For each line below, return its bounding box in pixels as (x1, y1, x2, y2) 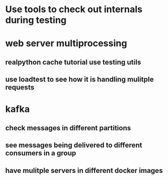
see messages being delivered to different (5, 141, 142, 149)
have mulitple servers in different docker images (5, 166, 163, 175)
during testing (5, 14, 67, 26)
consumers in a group (5, 149, 77, 158)
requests (5, 83, 35, 92)
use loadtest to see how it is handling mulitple (5, 75, 154, 84)
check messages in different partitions (5, 124, 131, 132)
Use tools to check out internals (5, 4, 143, 15)
